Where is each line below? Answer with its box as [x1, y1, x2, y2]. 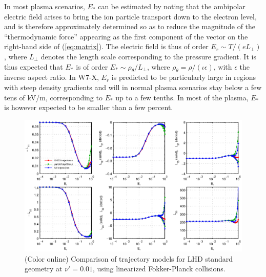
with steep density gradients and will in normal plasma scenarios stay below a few [4, 81, 262, 92]
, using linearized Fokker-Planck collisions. [93, 263, 226, 274]
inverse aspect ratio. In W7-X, [4, 72, 99, 82]
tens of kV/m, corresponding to [4, 92, 103, 102]
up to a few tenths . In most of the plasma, [115, 92, 249, 102]
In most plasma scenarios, [4, 1, 85, 11]
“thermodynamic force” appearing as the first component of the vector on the [4, 31, 248, 41]
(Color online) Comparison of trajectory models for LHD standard [25, 253, 233, 264]
